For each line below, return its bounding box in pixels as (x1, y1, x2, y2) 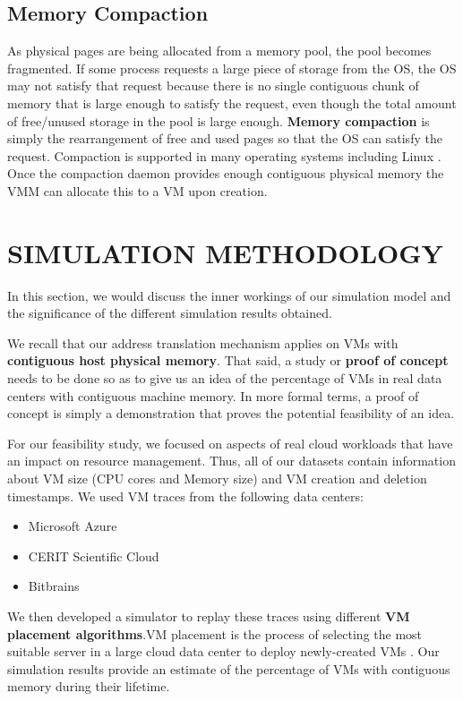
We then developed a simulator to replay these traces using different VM (7, 606, 410, 625)
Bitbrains (28, 577, 80, 595)
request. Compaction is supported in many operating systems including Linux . (7, 146, 442, 165)
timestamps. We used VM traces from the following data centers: (7, 486, 364, 505)
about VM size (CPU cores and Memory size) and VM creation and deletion (7, 469, 427, 488)
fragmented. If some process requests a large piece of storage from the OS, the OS (7, 58, 457, 77)
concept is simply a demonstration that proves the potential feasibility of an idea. (7, 404, 455, 423)
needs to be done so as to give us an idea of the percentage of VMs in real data (7, 369, 442, 388)
